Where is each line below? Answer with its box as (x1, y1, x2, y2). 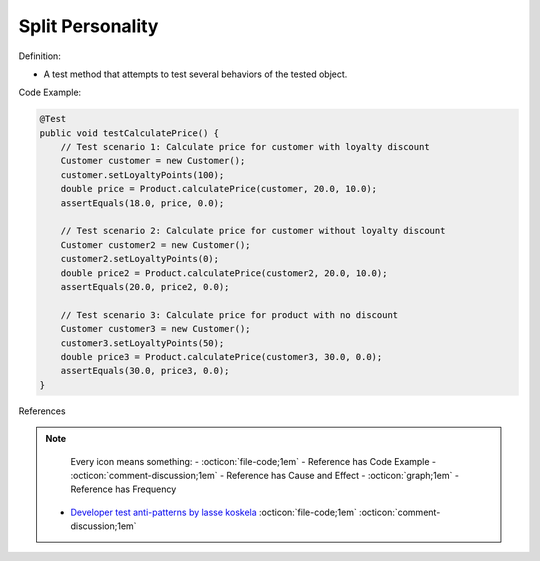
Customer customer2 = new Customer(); (60, 239, 251, 250)
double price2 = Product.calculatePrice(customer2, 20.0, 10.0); (60, 267, 388, 279)
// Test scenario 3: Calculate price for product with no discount (60, 309, 399, 320)
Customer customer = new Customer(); (60, 155, 246, 167)
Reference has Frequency (70, 483, 177, 495)
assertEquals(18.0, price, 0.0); (60, 197, 225, 209)
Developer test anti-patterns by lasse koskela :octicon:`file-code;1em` (70, 506, 357, 518)
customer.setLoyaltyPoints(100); (60, 169, 225, 180)
